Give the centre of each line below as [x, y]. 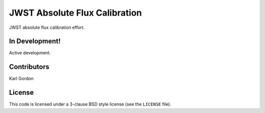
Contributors [29, 67]
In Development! [35, 41]
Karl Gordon [21, 79]
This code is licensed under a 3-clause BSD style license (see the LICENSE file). [90, 104]
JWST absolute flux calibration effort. [47, 27]
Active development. [30, 53]
